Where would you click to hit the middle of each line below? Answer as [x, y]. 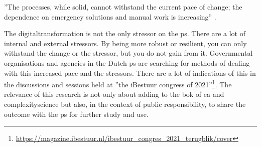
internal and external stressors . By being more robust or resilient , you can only [125, 43]
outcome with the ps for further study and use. [76, 114]
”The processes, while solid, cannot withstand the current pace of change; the [123, 7]
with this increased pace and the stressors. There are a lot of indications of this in [130, 72]
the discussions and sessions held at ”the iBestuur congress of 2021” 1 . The [118, 84]
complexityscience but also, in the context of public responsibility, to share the [125, 104]
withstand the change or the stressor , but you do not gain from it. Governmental [128, 53]
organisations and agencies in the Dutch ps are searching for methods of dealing [127, 62]
